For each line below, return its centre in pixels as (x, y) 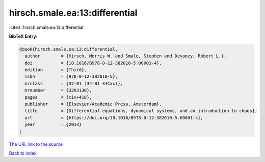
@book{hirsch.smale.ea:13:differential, (68, 49)
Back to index (23, 153)
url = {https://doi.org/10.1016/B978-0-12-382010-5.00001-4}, (114, 118)
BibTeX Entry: (23, 36)
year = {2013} (53, 125)
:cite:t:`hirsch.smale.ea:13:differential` (47, 27)
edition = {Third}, (56, 70)
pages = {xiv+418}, (58, 97)
